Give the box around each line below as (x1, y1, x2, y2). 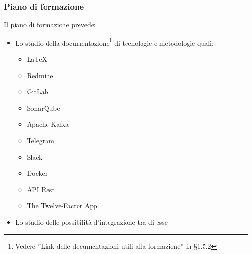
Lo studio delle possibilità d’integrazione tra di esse (15, 217, 168, 227)
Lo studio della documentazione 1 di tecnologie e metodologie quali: (15, 36, 214, 48)
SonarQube (27, 102, 60, 113)
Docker (27, 168, 48, 178)
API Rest (27, 184, 55, 194)
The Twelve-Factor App (27, 201, 97, 211)
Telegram (27, 135, 55, 146)
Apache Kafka (27, 119, 69, 129)
